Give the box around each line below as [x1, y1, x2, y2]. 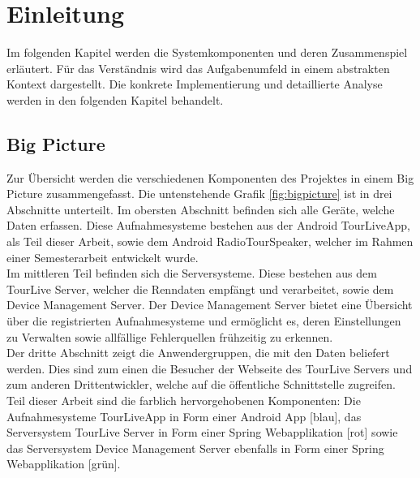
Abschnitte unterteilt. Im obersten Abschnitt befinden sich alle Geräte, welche [6, 200, 395, 217]
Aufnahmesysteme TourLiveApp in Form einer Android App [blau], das [6, 407, 362, 424]
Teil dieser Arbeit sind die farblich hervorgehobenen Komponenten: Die [6, 392, 361, 409]
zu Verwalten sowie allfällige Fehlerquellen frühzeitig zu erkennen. [6, 328, 333, 345]
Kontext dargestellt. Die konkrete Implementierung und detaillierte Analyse [6, 75, 383, 93]
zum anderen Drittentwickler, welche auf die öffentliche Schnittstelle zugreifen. [6, 376, 396, 393]
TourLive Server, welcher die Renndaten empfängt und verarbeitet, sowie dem [6, 280, 394, 297]
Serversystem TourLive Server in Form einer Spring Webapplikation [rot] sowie [6, 424, 398, 441]
